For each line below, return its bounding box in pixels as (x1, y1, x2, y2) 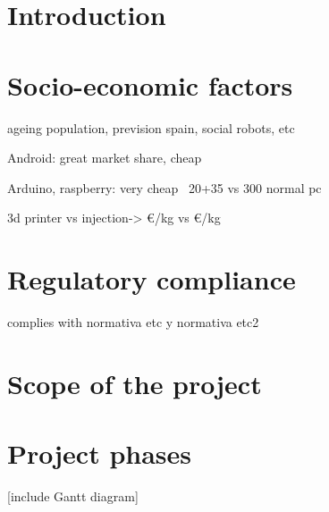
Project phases (7, 435, 192, 472)
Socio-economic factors (7, 66, 293, 103)
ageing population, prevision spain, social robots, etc (7, 118, 295, 137)
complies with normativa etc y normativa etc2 (7, 313, 259, 331)
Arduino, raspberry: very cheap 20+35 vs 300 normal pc (7, 178, 322, 197)
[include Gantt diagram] (7, 487, 139, 506)
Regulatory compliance (7, 261, 296, 298)
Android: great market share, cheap (7, 148, 202, 167)
